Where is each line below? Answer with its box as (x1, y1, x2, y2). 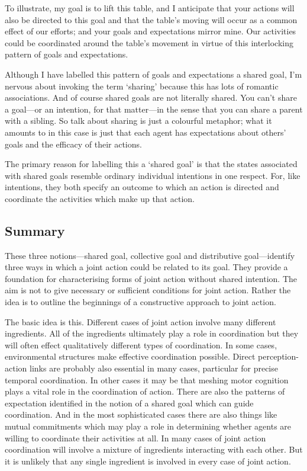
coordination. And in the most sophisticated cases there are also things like (5, 408, 277, 421)
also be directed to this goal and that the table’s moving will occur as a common (5, 13, 298, 25)
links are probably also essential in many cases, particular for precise (29, 362, 278, 374)
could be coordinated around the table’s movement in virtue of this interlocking (5, 36, 294, 49)
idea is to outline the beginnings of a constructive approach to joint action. (5, 296, 276, 308)
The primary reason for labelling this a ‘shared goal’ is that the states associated (5, 158, 298, 170)
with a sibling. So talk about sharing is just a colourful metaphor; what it (5, 114, 272, 127)
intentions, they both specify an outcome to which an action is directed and (5, 181, 279, 193)
